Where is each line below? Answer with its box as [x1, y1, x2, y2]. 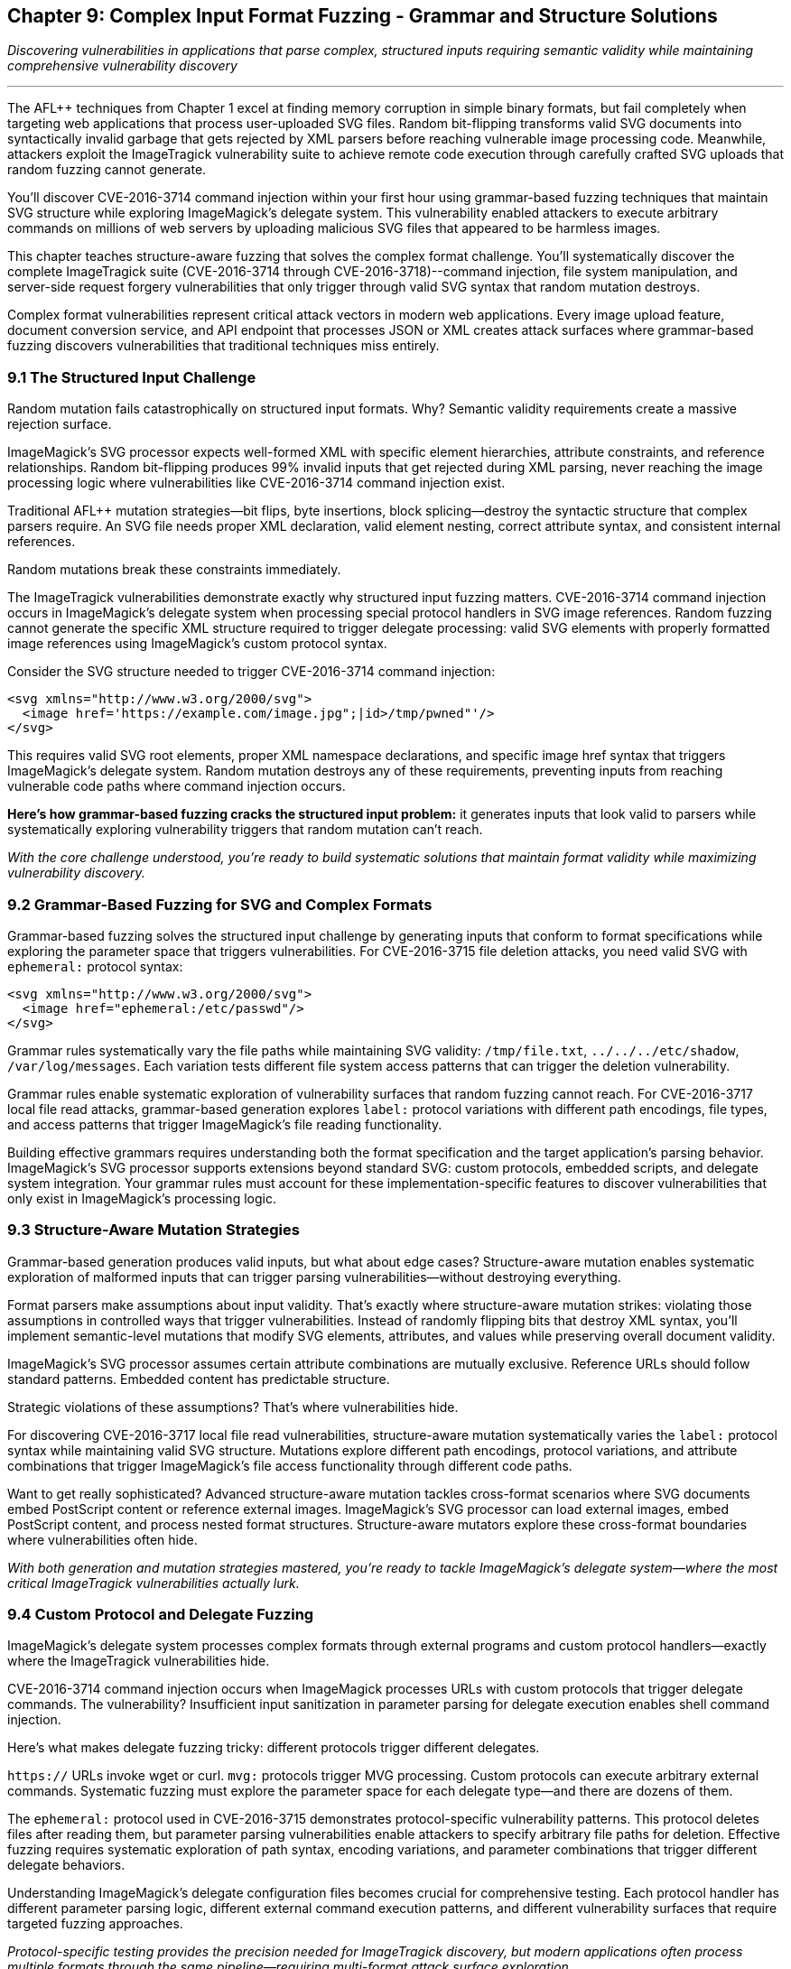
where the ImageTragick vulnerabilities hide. [7, 1653, 270, 1669]
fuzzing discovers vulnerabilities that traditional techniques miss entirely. [7, 338, 440, 354]
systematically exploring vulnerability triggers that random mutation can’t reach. [7, 822, 483, 838]
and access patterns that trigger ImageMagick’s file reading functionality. [7, 1116, 442, 1132]
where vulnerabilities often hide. [7, 1531, 198, 1547]
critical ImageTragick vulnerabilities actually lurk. [7, 1574, 300, 1591]
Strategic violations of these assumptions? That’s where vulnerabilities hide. [7, 1398, 459, 1415]
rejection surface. [7, 416, 112, 432]
